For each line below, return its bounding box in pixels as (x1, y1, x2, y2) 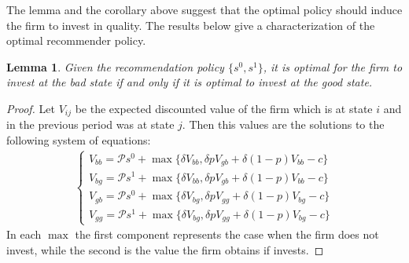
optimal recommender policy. (6, 32, 146, 49)
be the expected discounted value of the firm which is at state (75, 100, 373, 116)
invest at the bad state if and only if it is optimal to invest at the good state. (6, 74, 373, 90)
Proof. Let (6, 100, 55, 116)
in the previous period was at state (6, 116, 175, 133)
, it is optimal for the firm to (263, 58, 403, 75)
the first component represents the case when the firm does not (75, 226, 379, 243)
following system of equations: (6, 132, 151, 148)
